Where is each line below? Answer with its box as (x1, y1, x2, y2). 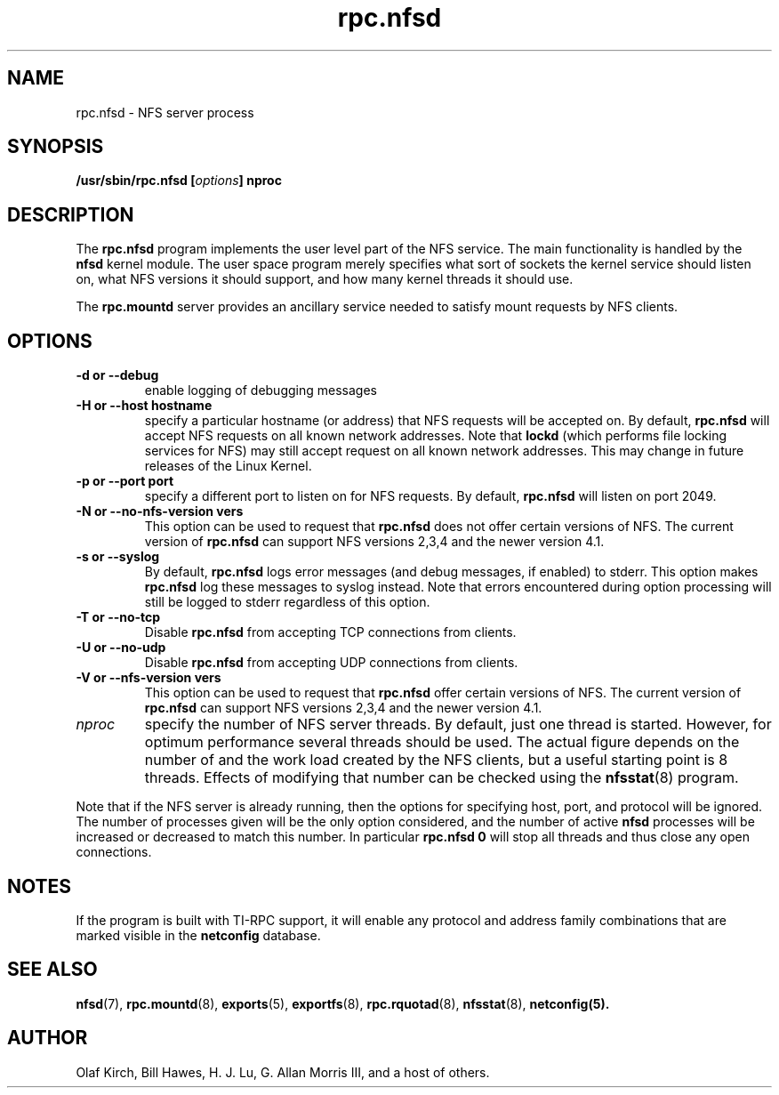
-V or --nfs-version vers (76, 670, 221, 686)
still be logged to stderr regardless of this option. (144, 594, 430, 610)
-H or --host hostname (76, 398, 213, 414)
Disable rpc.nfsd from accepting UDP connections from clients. (144, 655, 518, 671)
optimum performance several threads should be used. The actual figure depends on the (144, 733, 740, 752)
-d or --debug (76, 367, 159, 383)
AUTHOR (7, 1027, 88, 1050)
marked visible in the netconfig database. (76, 927, 321, 943)
